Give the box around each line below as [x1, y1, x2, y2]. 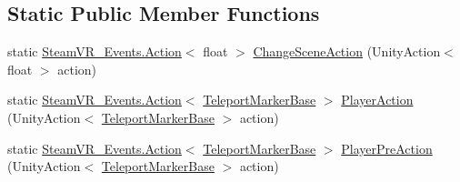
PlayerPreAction [341, 138, 433, 157]
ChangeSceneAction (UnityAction [253, 42, 441, 61]
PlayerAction [341, 90, 414, 109]
